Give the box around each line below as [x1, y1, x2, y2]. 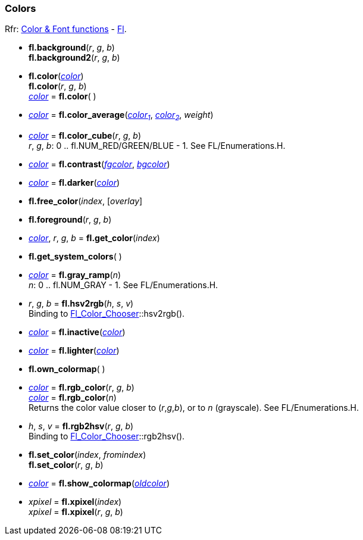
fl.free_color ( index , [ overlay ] [29, 196, 143, 207]
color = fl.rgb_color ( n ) [29, 392, 117, 403]
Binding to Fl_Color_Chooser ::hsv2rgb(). [29, 308, 185, 319]
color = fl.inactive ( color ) [29, 327, 126, 338]
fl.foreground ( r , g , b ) [29, 214, 112, 225]
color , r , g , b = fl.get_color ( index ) [29, 233, 160, 244]
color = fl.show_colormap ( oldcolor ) [29, 478, 170, 489]
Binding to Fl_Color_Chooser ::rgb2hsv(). [29, 431, 185, 442]
